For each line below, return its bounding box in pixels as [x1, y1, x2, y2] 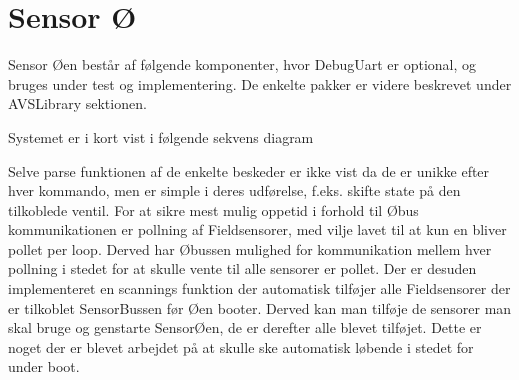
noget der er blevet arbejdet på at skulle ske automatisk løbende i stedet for [8, 336, 474, 357]
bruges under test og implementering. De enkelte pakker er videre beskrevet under [8, 73, 512, 94]
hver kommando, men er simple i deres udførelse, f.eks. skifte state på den [8, 180, 461, 201]
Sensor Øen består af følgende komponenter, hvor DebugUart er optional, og [8, 54, 477, 75]
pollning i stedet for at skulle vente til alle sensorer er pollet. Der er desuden [8, 258, 477, 279]
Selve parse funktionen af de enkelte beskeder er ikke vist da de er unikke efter [8, 160, 490, 181]
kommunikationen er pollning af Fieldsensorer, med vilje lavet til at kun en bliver [8, 219, 507, 240]
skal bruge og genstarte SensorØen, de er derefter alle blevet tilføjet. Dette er [8, 317, 482, 338]
